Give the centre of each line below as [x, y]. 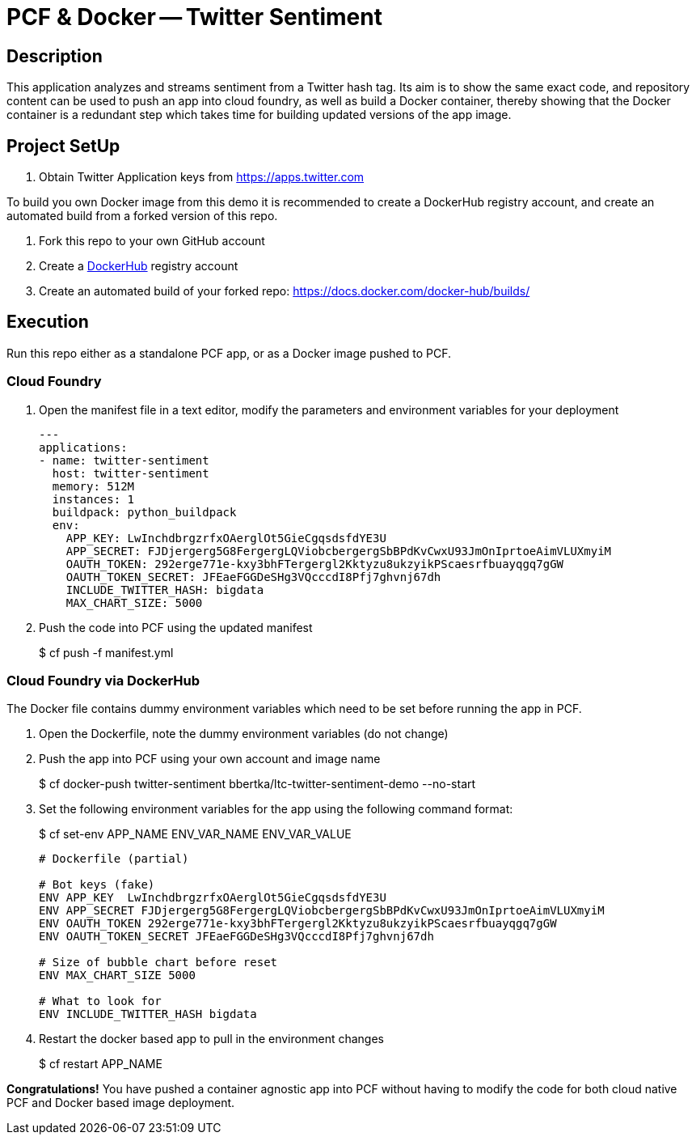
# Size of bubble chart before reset [158, 963]
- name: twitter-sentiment [124, 460]
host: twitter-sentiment [131, 473]
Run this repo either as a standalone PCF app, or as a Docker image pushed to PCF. [229, 353]
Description [55, 56]
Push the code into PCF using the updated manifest [176, 627]
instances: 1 [93, 499]
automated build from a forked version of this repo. [142, 216]
